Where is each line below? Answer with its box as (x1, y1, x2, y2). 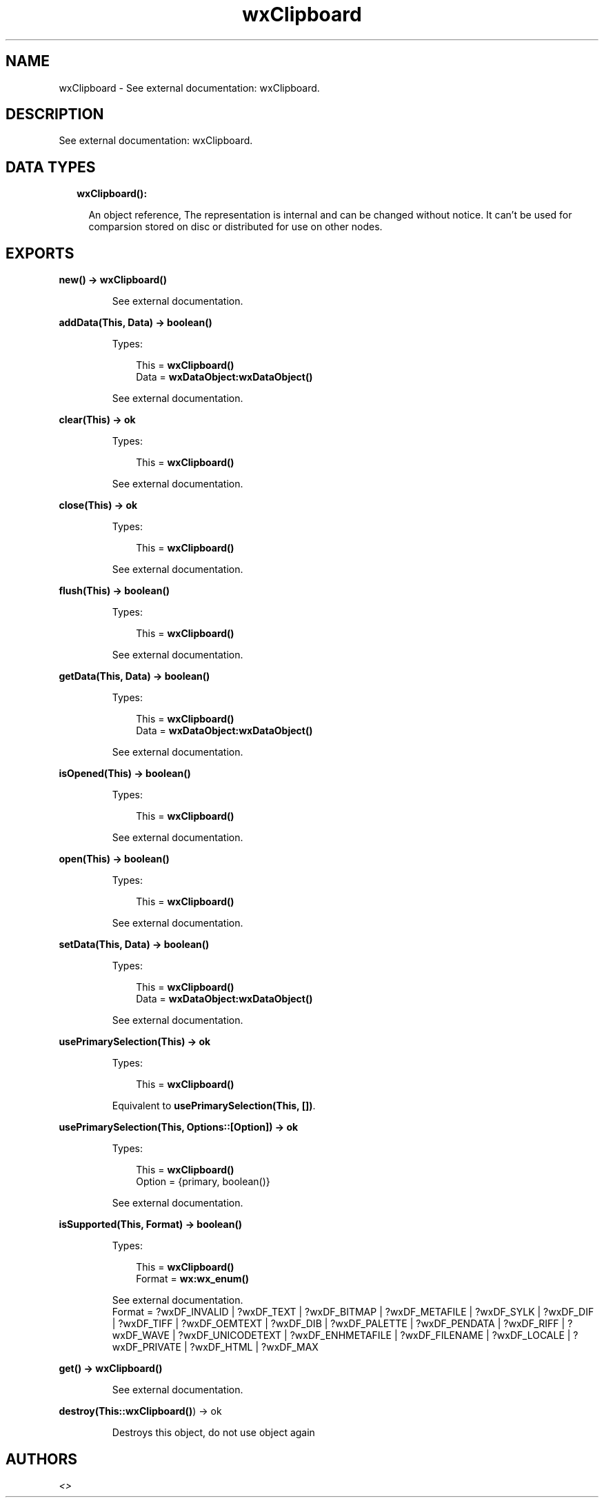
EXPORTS (6, 244, 74, 262)
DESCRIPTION (6, 105, 104, 123)
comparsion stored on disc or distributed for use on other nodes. (88, 221, 383, 233)
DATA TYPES (6, 158, 96, 176)
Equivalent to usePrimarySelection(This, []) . (112, 1100, 316, 1112)
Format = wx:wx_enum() (136, 1273, 250, 1285)
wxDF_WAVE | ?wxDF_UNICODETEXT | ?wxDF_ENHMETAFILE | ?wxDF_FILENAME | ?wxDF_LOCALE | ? (112, 1329, 578, 1342)
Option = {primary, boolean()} (136, 1176, 270, 1188)
